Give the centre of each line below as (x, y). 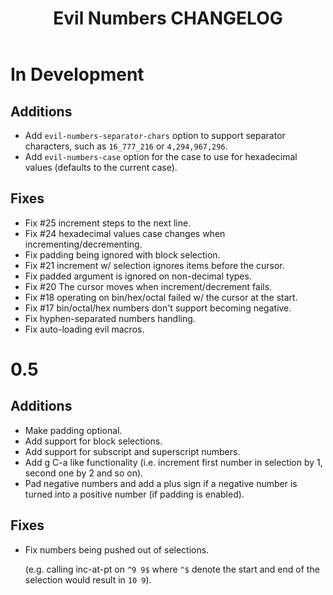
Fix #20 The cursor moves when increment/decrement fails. (148, 286)
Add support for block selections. (93, 441)
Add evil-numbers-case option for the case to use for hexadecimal (161, 156)
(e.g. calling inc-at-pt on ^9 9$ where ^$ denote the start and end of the (172, 569)
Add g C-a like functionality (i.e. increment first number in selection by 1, (173, 462)
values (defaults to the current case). (101, 167)
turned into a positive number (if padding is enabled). (134, 494)
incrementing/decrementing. (83, 244)
